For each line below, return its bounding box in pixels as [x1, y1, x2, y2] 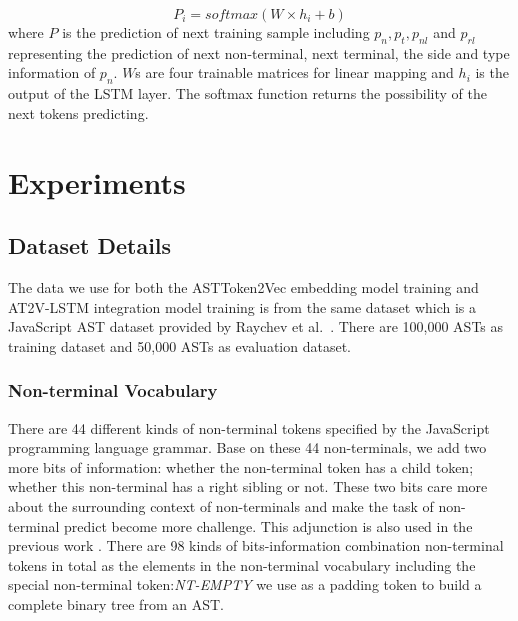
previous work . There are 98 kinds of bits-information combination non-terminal [8, 535, 504, 556]
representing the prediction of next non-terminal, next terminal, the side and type [8, 42, 510, 63]
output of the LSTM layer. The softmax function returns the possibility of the [8, 83, 487, 104]
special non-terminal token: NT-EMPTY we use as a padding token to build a [8, 574, 482, 595]
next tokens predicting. [8, 102, 149, 123]
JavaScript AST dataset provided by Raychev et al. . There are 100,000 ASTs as [8, 316, 504, 337]
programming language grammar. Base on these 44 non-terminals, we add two [8, 437, 487, 458]
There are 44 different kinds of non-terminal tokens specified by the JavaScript [8, 417, 490, 438]
